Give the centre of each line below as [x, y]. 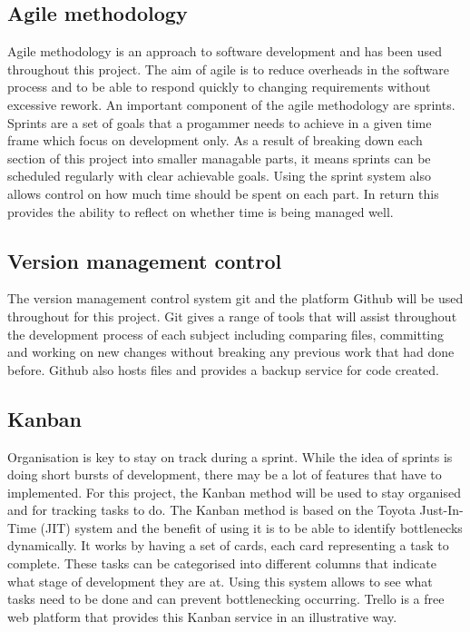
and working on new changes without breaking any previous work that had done [231, 352]
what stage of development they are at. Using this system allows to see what [220, 581]
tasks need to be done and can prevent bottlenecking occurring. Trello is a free [226, 599]
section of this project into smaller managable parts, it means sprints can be [219, 158]
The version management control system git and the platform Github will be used [235, 298]
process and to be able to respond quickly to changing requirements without [219, 87]
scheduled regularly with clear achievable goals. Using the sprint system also [219, 176]
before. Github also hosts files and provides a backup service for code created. [223, 369]
